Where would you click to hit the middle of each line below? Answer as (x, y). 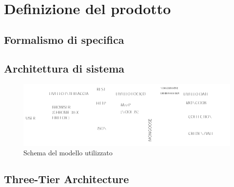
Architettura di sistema (64, 68)
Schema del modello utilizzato (68, 153)
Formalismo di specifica (64, 39)
